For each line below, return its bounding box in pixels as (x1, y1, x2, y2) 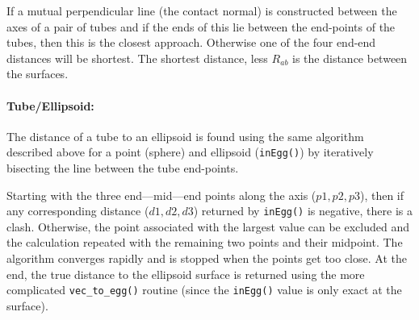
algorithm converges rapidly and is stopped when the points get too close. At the (6, 250, 407, 267)
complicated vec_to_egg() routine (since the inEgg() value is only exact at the (6, 281, 402, 298)
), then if (359, 186, 404, 203)
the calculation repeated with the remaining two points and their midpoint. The (6, 234, 403, 251)
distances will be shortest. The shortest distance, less (6, 49, 268, 66)
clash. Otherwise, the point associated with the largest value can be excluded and (6, 218, 409, 235)
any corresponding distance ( (6, 202, 149, 219)
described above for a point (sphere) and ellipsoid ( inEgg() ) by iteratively (6, 143, 374, 160)
